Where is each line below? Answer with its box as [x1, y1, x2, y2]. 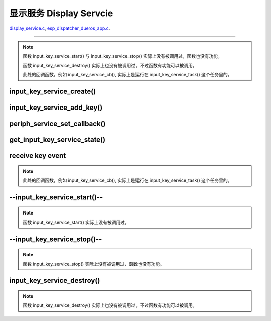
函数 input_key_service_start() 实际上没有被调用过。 [23, 219, 130, 225]
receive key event [9, 151, 66, 160]
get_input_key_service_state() [9, 135, 105, 144]
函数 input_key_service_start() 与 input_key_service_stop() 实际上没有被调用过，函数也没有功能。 [23, 53, 223, 59]
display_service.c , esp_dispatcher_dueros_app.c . [9, 25, 110, 31]
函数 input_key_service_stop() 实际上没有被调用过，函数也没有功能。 [23, 261, 165, 267]
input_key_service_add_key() [9, 103, 103, 112]
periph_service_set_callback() [9, 119, 106, 128]
